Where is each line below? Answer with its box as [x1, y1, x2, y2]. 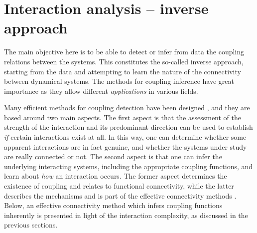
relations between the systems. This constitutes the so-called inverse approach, [4, 56, 244, 66]
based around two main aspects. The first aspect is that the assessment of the [4, 112, 241, 122]
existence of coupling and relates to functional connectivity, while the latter [4, 181, 234, 191]
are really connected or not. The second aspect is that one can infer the [4, 151, 222, 162]
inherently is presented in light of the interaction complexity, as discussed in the [4, 210, 248, 220]
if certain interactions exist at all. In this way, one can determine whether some [4, 132, 247, 142]
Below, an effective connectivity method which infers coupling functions [4, 200, 223, 211]
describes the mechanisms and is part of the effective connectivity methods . [4, 190, 237, 201]
